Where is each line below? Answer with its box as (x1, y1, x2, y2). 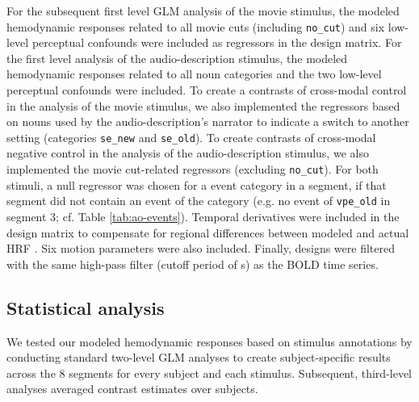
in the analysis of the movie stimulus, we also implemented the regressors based (6, 97, 400, 114)
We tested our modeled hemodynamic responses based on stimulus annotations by (6, 333, 413, 350)
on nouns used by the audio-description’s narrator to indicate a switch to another (6, 113, 409, 130)
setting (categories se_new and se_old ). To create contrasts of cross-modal (6, 128, 376, 145)
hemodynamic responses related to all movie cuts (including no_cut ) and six (6, 18, 385, 35)
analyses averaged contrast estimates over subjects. (6, 380, 258, 397)
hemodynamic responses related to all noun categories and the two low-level (6, 65, 382, 82)
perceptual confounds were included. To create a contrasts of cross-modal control (6, 82, 407, 98)
